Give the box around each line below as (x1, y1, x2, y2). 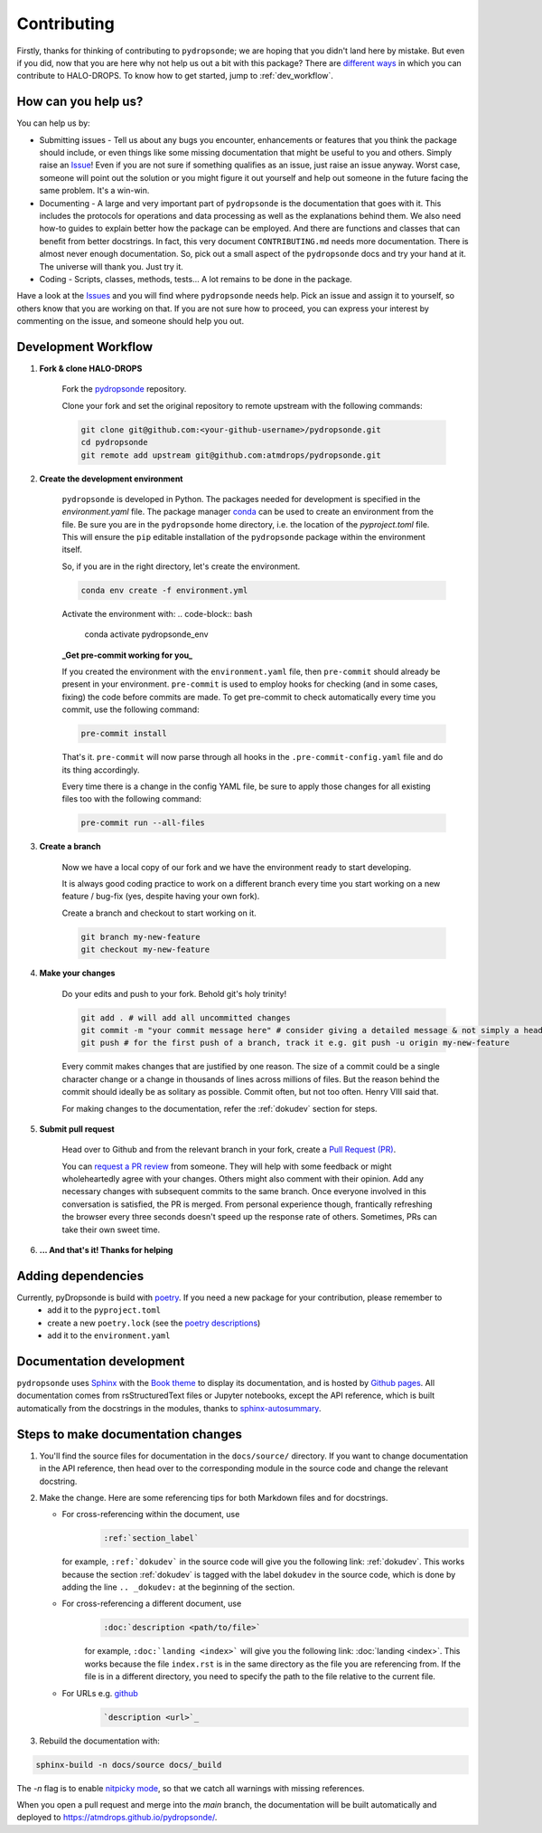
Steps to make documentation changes (16, 1426, 243, 1442)
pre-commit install (80, 728, 167, 739)
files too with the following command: (61, 793, 202, 804)
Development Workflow (16, 339, 154, 355)
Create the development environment (39, 473, 183, 484)
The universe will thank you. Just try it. (39, 261, 184, 271)
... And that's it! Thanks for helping (39, 1245, 173, 1256)
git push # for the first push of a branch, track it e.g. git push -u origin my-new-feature (80, 1038, 510, 1049)
